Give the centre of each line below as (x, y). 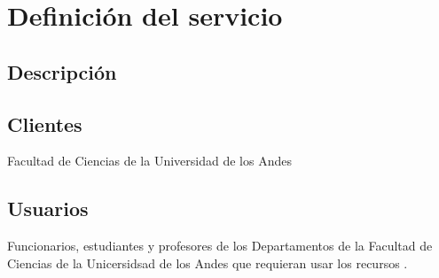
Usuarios (48, 208)
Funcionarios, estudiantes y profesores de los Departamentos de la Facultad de (220, 246)
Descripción (62, 71)
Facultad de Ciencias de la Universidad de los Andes (149, 161)
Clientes (45, 124)
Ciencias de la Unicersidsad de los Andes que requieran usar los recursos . (208, 263)
